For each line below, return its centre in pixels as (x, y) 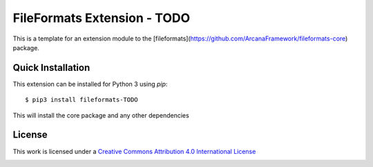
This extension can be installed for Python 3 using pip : (90, 84)
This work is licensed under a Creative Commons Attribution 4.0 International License (134, 151)
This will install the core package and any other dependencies (101, 115)
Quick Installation (51, 68)
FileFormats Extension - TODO (102, 18)
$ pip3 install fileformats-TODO (82, 100)
